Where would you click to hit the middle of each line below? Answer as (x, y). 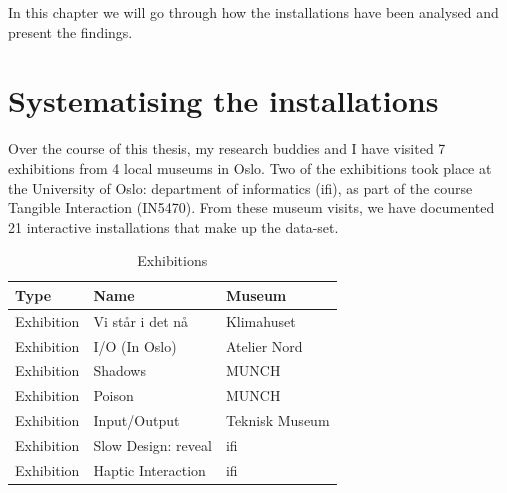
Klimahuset (260, 320)
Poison (113, 395)
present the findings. (70, 31)
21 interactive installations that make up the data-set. (173, 226)
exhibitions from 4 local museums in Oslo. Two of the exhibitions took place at (250, 167)
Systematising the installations (223, 100)
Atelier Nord (264, 345)
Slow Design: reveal (152, 444)
